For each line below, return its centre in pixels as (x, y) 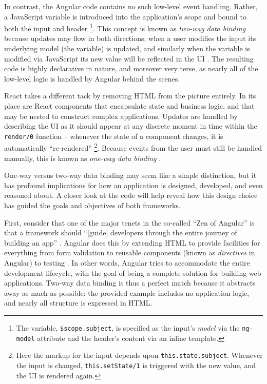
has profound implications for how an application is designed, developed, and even (133, 185)
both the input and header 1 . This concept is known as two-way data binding (125, 27)
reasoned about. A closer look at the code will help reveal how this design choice (131, 195)
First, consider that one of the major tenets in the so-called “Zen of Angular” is (129, 222)
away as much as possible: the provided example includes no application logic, (127, 292)
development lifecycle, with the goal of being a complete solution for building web (133, 272)
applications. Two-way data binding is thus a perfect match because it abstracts (130, 283)
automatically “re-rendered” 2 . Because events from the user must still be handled (133, 147)
